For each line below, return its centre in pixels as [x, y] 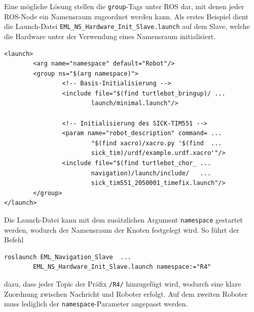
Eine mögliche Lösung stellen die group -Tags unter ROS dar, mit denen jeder [124, 6]
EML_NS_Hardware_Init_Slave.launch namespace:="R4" [122, 267]
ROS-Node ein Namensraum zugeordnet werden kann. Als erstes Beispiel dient [126, 16]
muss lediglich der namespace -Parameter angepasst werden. [96, 304]
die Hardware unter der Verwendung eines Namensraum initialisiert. [110, 36]
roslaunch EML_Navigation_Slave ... [68, 257]
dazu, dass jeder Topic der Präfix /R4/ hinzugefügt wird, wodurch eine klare [123, 284]
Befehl [14, 240]
